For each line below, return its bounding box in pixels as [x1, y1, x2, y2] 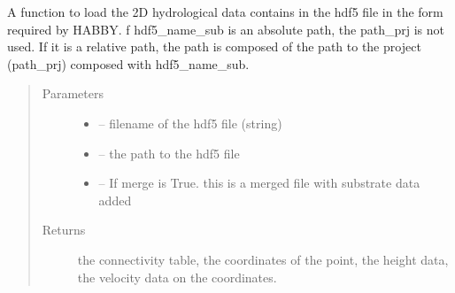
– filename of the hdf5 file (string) [98, 113, 282, 132]
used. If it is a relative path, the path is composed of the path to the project [7, 37, 421, 56]
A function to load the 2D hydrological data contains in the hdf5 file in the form [7, 3, 443, 20]
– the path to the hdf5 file [98, 143, 240, 162]
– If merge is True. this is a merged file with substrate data [98, 173, 420, 192]
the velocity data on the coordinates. [77, 267, 277, 286]
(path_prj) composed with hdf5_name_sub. [7, 54, 250, 73]
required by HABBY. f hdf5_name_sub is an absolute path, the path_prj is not [7, 19, 444, 38]
